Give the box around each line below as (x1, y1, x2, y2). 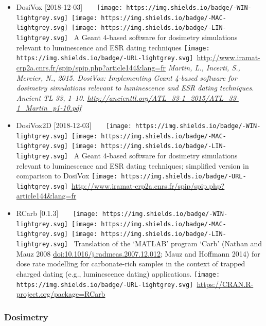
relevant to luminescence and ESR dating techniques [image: (16, 42, 210, 52)
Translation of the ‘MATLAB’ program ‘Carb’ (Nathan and (74, 238, 262, 248)
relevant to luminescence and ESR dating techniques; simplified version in (16, 160, 249, 171)
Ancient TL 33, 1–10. (16, 92, 85, 103)
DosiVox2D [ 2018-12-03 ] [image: (16, 119, 132, 130)
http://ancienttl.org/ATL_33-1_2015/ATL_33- (87, 92, 239, 103)
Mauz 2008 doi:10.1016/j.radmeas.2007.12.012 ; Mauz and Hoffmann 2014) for (16, 248, 260, 259)
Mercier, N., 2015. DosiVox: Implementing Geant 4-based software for (16, 72, 237, 83)
